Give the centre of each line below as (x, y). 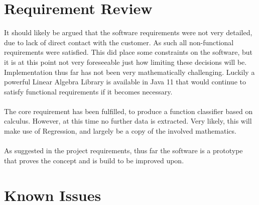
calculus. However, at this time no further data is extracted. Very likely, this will (128, 121)
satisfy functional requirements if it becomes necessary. (88, 91)
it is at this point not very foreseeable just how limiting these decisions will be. (125, 62)
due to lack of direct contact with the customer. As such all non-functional (119, 42)
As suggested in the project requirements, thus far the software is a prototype (123, 150)
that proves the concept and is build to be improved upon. (94, 160)
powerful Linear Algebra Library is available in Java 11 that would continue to (125, 82)
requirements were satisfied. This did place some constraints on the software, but (128, 52)
